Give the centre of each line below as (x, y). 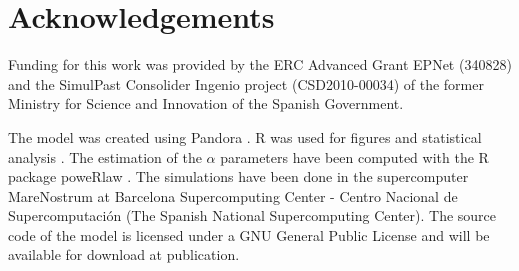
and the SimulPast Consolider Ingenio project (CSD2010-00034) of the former (246, 83)
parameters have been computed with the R (354, 156)
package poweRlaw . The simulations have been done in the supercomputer (238, 176)
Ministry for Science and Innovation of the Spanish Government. (206, 103)
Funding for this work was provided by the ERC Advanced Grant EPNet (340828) (260, 64)
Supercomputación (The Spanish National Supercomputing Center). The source (252, 215)
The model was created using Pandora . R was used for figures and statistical (245, 136)
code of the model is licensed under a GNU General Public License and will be (249, 234)
